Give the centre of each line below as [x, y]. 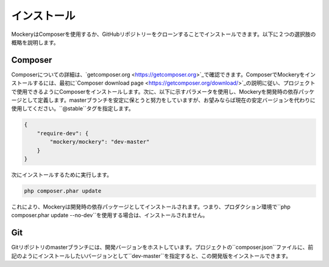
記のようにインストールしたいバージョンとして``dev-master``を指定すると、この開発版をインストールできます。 [151, 255]
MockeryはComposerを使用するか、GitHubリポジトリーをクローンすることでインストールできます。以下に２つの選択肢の [164, 34]
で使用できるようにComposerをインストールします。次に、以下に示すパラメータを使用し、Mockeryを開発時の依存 [155, 91]
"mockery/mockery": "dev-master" [100, 142]
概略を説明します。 [35, 42]
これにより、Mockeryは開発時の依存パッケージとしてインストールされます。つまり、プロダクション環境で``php [151, 207]
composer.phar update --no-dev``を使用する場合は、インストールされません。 [110, 215]
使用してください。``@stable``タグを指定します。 [73, 109]
